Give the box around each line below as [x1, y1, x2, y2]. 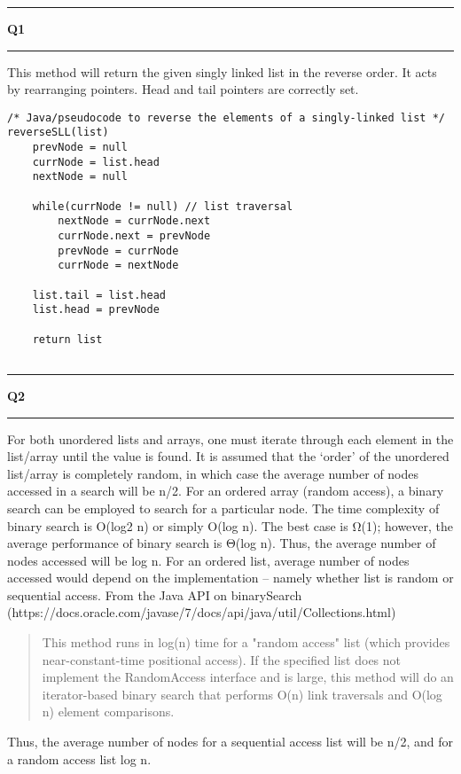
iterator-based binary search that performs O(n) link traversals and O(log [42, 684, 442, 703]
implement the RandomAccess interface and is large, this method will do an [42, 668, 454, 686]
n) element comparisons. [42, 702, 175, 721]
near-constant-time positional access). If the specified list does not [42, 650, 402, 668]
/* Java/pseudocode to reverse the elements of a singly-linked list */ [7, 111, 445, 124]
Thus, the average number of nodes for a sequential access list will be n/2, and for [7, 732, 454, 751]
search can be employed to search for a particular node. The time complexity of [7, 498, 440, 517]
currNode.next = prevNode [58, 230, 211, 243]
